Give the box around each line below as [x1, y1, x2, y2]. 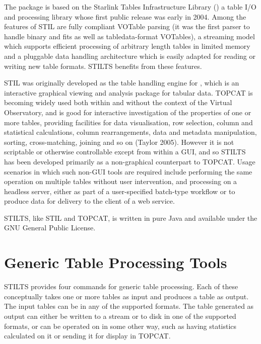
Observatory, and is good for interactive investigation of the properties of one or [4, 107, 251, 117]
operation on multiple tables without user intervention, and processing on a [4, 176, 237, 187]
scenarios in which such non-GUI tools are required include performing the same [4, 166, 252, 177]
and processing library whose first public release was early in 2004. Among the [4, 11, 246, 22]
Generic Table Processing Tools [4, 252, 227, 273]
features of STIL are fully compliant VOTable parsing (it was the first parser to [4, 21, 250, 32]
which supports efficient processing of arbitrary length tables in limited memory [4, 41, 250, 51]
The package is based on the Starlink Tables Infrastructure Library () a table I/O [4, 2, 256, 12]
